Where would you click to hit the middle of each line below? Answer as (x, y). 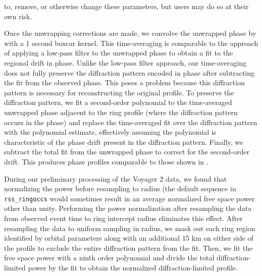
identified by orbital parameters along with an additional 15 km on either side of (129, 238)
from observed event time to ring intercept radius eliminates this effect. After (123, 218)
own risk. (18, 16)
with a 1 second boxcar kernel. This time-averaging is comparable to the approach (131, 43)
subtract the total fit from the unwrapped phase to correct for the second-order (127, 152)
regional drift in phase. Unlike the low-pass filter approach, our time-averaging (125, 62)
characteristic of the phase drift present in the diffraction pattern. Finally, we (124, 142)
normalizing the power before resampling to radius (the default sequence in (120, 188)
